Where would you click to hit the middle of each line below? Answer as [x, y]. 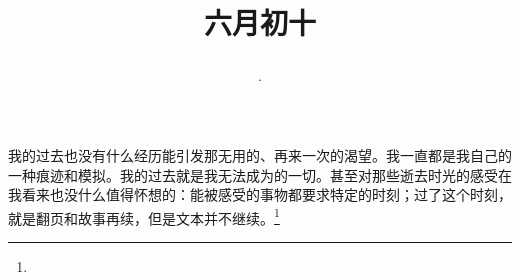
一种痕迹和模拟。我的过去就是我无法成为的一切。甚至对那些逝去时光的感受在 [260, 174]
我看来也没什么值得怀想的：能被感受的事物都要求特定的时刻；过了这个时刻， [260, 194]
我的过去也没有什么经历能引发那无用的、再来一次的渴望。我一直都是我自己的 [260, 154]
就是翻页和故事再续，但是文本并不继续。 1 [144, 216]
